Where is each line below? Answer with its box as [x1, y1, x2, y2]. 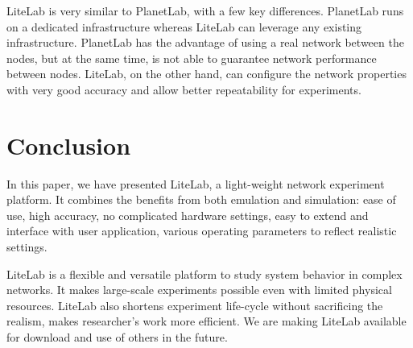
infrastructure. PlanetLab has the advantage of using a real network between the [6, 34, 404, 51]
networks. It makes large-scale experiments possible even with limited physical [6, 281, 392, 298]
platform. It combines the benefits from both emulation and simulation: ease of [6, 191, 396, 208]
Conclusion [6, 128, 131, 161]
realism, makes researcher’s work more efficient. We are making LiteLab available [6, 313, 407, 329]
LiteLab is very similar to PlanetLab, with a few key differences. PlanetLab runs [6, 2, 404, 19]
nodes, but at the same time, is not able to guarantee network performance [6, 49, 377, 66]
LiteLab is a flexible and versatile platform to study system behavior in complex [6, 265, 403, 282]
